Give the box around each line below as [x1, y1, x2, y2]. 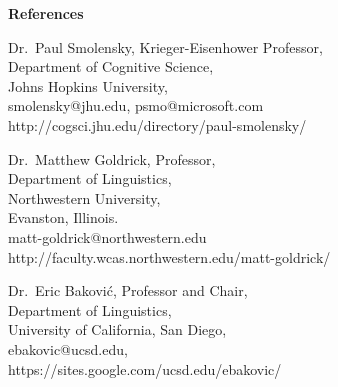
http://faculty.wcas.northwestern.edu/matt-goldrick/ [8, 246, 331, 267]
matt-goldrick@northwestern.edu [8, 226, 207, 247]
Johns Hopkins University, [8, 75, 168, 96]
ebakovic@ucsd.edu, [8, 338, 128, 359]
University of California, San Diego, [8, 319, 227, 340]
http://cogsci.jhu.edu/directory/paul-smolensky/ [8, 114, 307, 135]
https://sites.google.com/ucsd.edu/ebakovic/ [8, 358, 282, 379]
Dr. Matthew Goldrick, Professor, [8, 148, 216, 169]
